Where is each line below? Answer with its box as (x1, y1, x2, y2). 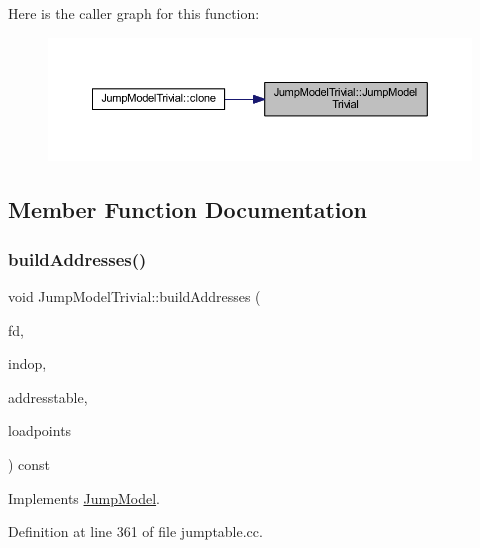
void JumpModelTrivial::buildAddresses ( (8, 286, 261, 307)
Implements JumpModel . (8, 487, 160, 508)
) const (8, 454, 51, 475)
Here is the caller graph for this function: (8, 3, 260, 23)
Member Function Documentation (8, 194, 368, 225)
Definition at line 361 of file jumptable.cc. (8, 521, 263, 542)
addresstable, (8, 386, 88, 407)
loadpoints (8, 420, 72, 441)
